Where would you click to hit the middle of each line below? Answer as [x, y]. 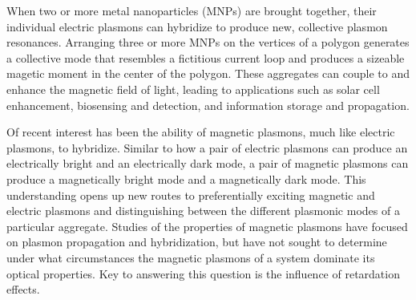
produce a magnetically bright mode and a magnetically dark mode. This [186, 178]
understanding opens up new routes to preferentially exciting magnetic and [191, 195]
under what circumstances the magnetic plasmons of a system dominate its [191, 257]
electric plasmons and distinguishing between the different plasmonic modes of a [203, 211]
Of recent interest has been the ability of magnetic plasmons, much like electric [201, 132]
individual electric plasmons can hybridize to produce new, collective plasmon [197, 26]
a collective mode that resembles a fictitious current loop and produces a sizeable [206, 57]
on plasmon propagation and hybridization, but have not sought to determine [197, 242]
